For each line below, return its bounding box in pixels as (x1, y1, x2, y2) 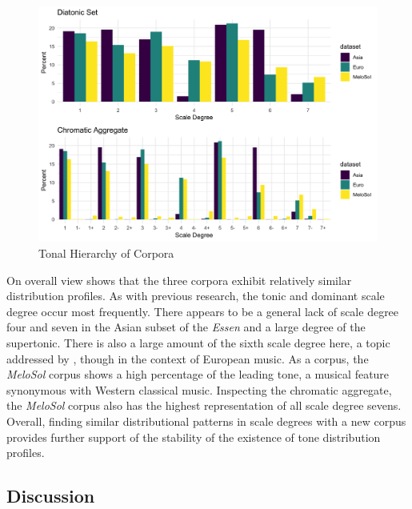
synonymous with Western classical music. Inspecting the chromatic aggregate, (6, 381, 392, 398)
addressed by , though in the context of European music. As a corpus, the (6, 350, 369, 367)
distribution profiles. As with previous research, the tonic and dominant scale (6, 287, 385, 304)
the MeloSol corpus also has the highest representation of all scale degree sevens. (6, 397, 402, 414)
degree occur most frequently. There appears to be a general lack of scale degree (6, 303, 399, 319)
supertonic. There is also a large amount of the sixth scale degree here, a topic (6, 334, 390, 351)
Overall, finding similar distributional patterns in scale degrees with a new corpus (6, 412, 406, 429)
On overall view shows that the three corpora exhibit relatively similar (6, 271, 352, 288)
